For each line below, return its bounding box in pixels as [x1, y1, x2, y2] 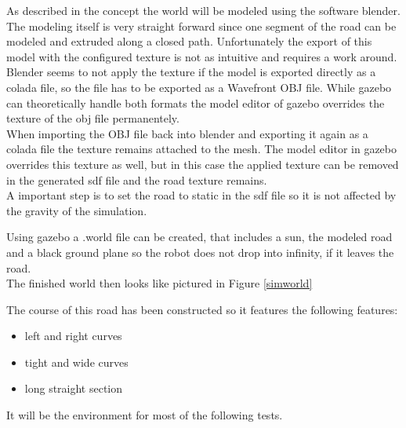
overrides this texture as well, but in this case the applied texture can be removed [6, 155, 399, 172]
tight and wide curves [24, 353, 129, 370]
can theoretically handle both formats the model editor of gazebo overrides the [6, 94, 385, 111]
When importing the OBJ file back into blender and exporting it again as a [6, 125, 368, 141]
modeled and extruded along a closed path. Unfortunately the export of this [6, 33, 372, 49]
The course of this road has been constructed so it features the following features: [6, 301, 398, 317]
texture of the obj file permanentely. [6, 110, 179, 126]
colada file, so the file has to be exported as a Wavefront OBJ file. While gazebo [6, 79, 392, 95]
